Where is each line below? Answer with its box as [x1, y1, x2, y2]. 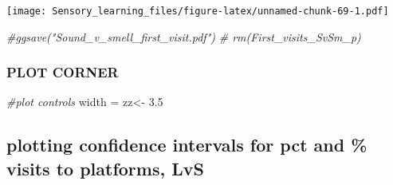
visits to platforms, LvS [6, 155, 204, 180]
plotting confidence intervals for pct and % [6, 132, 367, 157]
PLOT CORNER [6, 62, 119, 82]
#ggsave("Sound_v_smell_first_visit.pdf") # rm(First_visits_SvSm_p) [6, 28, 361, 45]
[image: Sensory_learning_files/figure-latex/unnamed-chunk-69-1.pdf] [6, 6, 389, 17]
